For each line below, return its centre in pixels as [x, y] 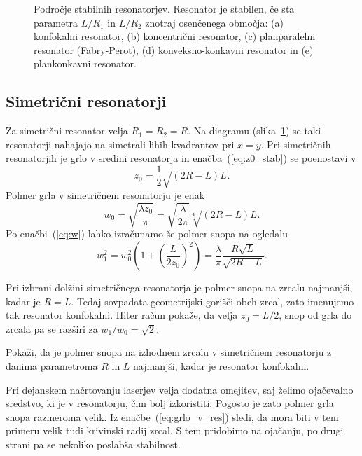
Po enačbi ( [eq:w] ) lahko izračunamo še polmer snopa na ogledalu [147, 234]
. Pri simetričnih [296, 144]
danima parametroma [52, 365]
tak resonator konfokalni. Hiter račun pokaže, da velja [122, 315]
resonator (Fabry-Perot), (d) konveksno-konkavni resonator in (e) [174, 49]
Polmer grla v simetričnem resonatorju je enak [105, 194]
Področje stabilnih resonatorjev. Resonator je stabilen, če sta [164, 8]
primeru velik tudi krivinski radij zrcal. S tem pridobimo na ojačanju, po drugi [175, 430]
